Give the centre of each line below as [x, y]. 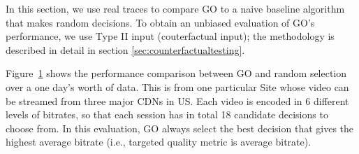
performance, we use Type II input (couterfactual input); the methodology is [170, 36]
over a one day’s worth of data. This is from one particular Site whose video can [177, 86]
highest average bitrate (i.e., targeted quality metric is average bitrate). [159, 142]
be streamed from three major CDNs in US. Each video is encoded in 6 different [177, 100]
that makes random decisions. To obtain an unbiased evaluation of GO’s [160, 22]
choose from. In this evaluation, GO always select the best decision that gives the [180, 128]
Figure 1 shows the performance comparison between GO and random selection [176, 73]
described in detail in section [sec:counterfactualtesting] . [125, 49]
